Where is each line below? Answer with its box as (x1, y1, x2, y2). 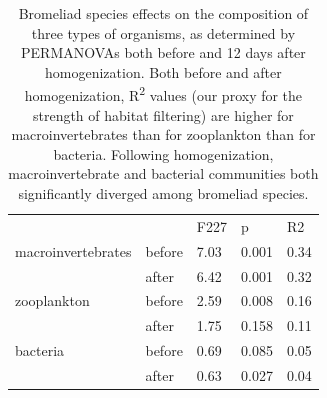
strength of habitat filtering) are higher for (32, 104, 294, 125)
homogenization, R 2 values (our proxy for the (24, 82, 303, 106)
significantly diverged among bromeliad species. (18, 183, 309, 203)
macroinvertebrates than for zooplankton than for (11, 124, 316, 145)
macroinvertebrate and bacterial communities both (8, 163, 319, 184)
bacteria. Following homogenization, (53, 143, 274, 164)
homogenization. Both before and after (45, 61, 282, 82)
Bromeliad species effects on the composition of (18, 3, 309, 23)
